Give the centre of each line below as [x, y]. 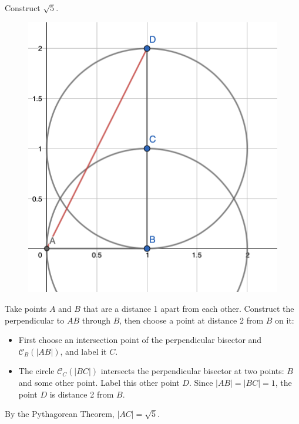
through [96, 320]
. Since [201, 382]
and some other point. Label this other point [99, 382]
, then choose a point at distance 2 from [192, 320]
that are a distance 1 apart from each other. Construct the [189, 309]
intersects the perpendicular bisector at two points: [192, 371]
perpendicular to [35, 320]
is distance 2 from [82, 394]
